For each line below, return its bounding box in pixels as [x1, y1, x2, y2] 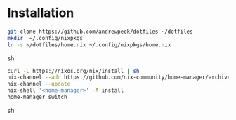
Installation [7, 5, 74, 21]
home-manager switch [7, 93, 68, 101]
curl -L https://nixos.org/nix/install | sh [7, 67, 140, 74]
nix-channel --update [7, 81, 71, 88]
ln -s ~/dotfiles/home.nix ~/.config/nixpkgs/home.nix [7, 41, 171, 48]
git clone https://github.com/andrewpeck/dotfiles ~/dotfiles [7, 28, 193, 35]
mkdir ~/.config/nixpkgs [7, 34, 83, 41]
